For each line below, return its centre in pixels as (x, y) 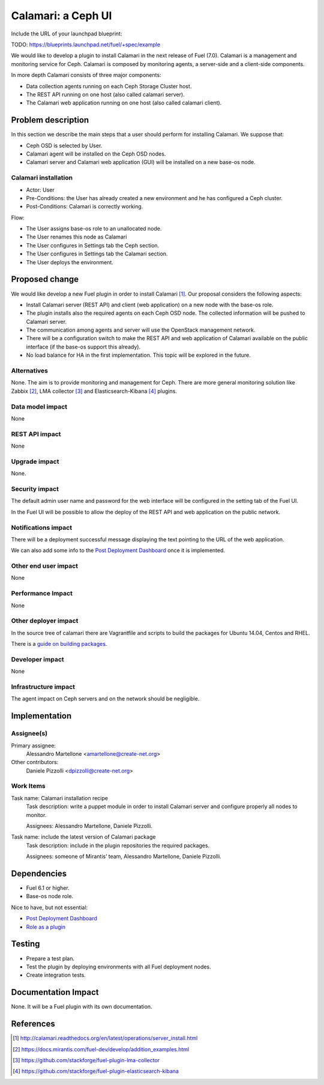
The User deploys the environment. (70, 262)
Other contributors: (35, 762)
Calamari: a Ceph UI (61, 16)
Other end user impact (44, 566)
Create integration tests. (56, 975)
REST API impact (36, 434)
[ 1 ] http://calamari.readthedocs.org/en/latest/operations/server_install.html (105, 1038)
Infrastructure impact (43, 687)
